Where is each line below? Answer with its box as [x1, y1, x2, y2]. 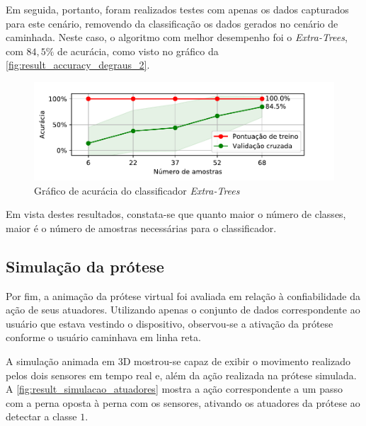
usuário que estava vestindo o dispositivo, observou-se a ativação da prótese [6, 316, 333, 330]
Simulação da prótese [6, 255, 164, 277]
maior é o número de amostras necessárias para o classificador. [6, 220, 277, 235]
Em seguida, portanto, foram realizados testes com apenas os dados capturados [6, 2, 349, 16]
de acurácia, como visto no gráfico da [57, 43, 219, 58]
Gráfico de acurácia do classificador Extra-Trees [34, 183, 240, 197]
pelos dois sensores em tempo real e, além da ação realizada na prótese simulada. [6, 367, 357, 382]
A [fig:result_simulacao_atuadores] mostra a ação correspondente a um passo [6, 381, 343, 396]
